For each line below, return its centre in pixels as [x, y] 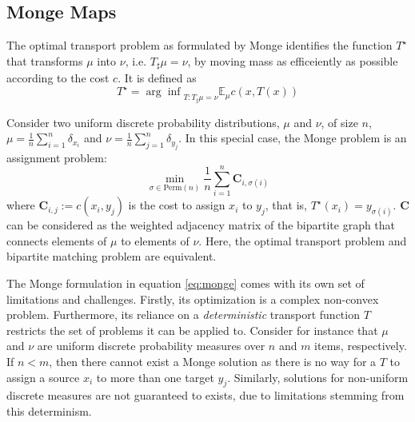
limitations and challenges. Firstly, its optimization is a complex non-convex [193, 299]
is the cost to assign [177, 205]
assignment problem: [57, 157]
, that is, [286, 205]
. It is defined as [157, 78]
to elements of [155, 240]
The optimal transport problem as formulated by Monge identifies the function [200, 45]
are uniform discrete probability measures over [151, 346]
